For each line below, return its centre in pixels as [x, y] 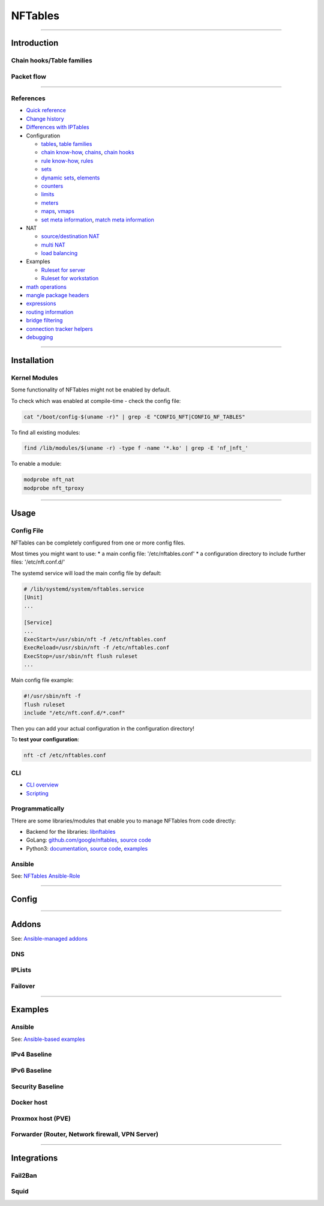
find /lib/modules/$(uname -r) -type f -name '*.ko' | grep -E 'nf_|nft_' [136, 448]
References [28, 98]
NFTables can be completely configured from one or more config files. [98, 543]
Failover [23, 986]
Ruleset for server [63, 270]
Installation [32, 360]
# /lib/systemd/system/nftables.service [84, 589]
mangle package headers [58, 295]
